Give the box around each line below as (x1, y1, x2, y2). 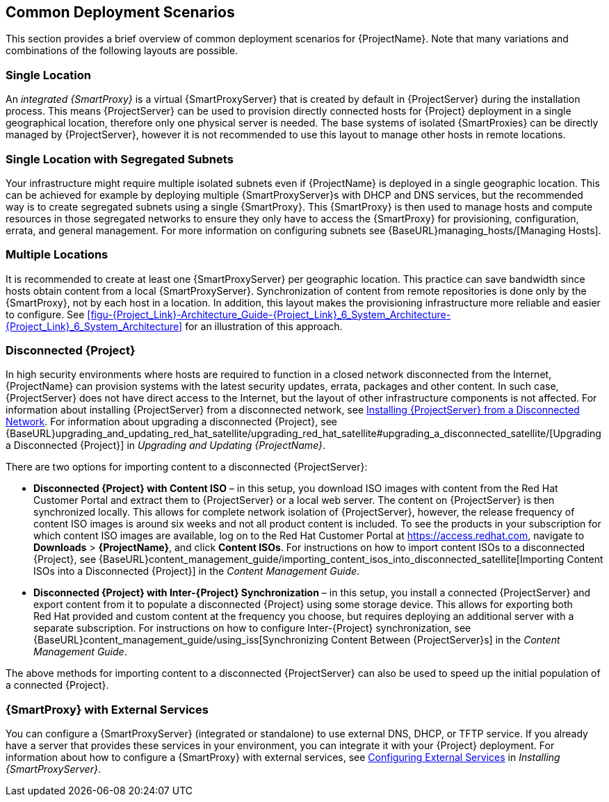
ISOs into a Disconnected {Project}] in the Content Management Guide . (33, 565, 360, 578)
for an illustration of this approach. (185, 320, 343, 332)
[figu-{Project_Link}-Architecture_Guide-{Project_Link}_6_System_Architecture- (87, 308, 451, 320)
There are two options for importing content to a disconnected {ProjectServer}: (6, 461, 368, 473)
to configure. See (6, 308, 85, 320)
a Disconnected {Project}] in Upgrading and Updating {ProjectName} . (6, 439, 326, 452)
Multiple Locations (6, 247, 108, 262)
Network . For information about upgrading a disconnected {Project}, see (6, 416, 338, 428)
